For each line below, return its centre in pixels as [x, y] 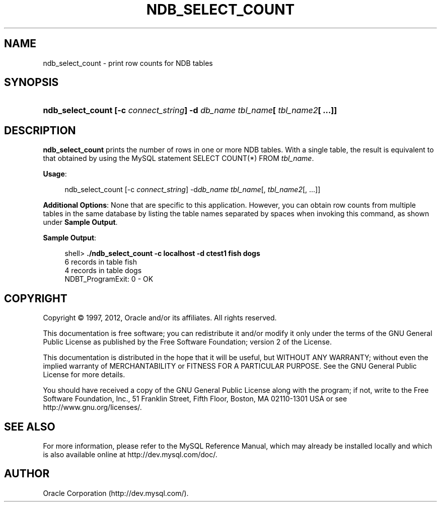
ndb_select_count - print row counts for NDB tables [128, 63]
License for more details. [84, 375]
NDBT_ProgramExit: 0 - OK [109, 279]
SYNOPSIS [31, 82]
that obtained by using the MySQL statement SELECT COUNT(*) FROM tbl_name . [178, 158]
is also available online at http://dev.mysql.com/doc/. [130, 454]
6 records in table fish [101, 262]
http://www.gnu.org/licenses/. [92, 407]
